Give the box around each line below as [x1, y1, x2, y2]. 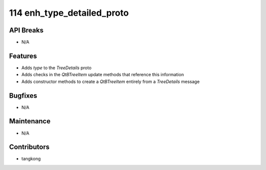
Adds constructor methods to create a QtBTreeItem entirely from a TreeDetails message [21, 79, 200, 85]
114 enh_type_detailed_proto [9, 7, 129, 18]
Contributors [9, 143, 50, 151]
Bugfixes [9, 91, 37, 100]
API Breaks [9, 26, 44, 34]
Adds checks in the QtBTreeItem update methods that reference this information [21, 72, 184, 78]
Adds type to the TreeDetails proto [21, 64, 92, 71]
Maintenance [9, 117, 51, 125]
